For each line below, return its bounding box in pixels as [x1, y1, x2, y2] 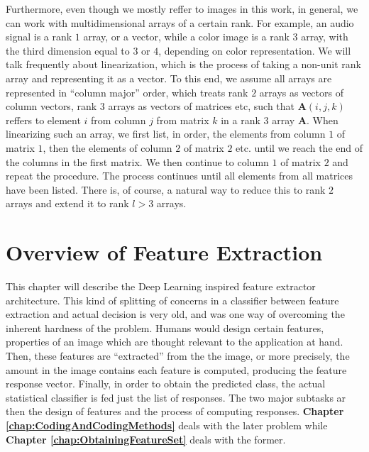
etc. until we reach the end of [236, 140, 363, 155]
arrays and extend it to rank [6, 196, 129, 211]
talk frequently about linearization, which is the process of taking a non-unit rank [6, 57, 361, 72]
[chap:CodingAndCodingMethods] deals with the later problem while [6, 417, 328, 432]
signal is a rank [6, 29, 72, 44]
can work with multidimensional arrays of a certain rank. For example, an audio [6, 15, 354, 30]
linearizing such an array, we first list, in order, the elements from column [6, 126, 326, 141]
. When [307, 112, 338, 127]
